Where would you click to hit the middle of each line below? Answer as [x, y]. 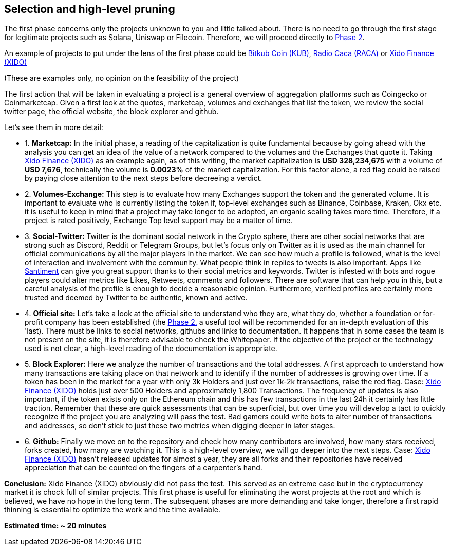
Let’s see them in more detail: [54, 127]
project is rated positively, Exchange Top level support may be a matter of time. [159, 221]
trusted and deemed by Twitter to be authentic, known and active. [136, 298]
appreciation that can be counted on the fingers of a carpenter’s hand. [144, 468]
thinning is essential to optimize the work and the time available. [112, 510]
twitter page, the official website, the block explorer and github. [111, 112]
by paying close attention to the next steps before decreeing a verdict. [144, 178]
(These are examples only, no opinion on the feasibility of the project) [122, 78]
